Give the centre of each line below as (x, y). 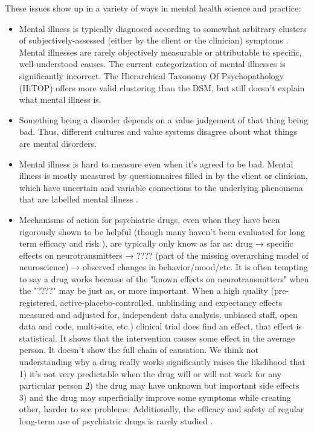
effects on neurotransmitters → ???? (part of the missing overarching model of (164, 255)
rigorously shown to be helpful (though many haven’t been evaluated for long (162, 231)
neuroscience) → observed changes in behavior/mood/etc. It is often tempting (163, 267)
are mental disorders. (58, 143)
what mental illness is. (60, 99)
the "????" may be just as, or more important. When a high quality (143, 290)
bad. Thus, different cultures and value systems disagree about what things (158, 131)
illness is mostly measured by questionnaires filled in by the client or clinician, (163, 176)
